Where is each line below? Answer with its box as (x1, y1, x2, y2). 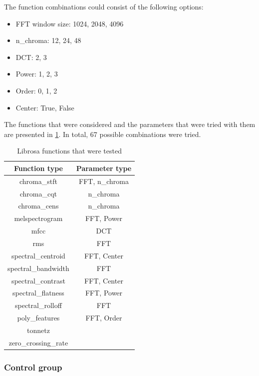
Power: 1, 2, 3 (15, 68, 58, 79)
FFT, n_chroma (79, 175, 129, 186)
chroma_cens (18, 200, 59, 211)
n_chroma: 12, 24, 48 (15, 35, 81, 45)
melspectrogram (14, 213, 63, 223)
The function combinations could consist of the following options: (4, 1, 204, 11)
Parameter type (76, 162, 132, 173)
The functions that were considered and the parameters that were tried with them (4, 119, 256, 129)
